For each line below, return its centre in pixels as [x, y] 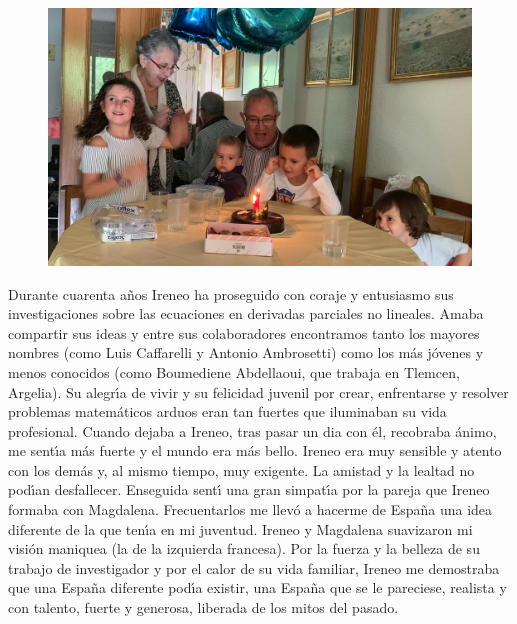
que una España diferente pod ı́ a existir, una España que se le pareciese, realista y [257, 587]
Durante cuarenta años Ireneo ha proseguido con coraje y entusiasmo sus [231, 293]
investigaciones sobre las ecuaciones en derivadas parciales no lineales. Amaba [246, 313]
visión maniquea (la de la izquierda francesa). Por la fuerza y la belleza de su [244, 548]
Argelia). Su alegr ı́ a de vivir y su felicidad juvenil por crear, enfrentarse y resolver [258, 391]
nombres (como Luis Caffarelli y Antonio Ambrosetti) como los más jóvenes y [246, 352]
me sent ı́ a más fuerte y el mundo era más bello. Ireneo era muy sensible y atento [255, 450]
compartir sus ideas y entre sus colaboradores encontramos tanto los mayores [244, 332]
